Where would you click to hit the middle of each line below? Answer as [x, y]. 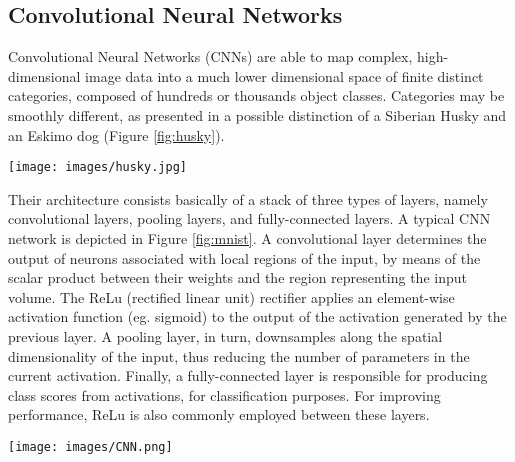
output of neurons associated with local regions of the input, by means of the [244, 257]
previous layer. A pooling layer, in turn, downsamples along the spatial [225, 335]
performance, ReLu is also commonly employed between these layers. [219, 414]
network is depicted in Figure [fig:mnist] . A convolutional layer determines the [247, 238]
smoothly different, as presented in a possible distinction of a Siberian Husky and [257, 114]
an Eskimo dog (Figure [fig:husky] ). [116, 134]
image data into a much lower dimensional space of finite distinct [284, 75]
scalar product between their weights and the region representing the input [237, 277]
